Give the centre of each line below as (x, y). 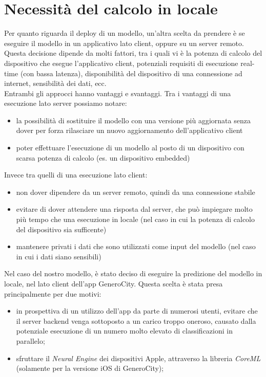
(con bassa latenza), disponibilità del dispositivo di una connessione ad (131, 73)
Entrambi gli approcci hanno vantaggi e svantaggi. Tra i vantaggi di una (118, 93)
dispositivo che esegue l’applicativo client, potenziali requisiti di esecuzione (121, 63)
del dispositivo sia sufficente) (61, 229)
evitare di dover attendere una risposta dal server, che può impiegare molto (134, 209)
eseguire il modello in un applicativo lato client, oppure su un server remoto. (124, 43)
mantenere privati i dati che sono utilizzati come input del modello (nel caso (136, 246)
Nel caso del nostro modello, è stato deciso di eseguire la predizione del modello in (133, 273)
